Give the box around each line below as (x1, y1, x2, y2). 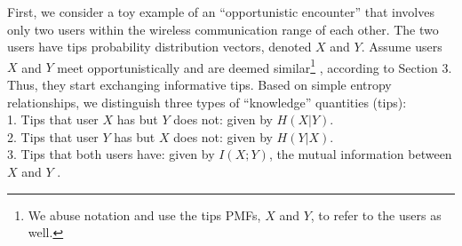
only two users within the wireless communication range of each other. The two (7, 20, 439, 38)
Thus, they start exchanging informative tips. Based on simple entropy (7, 75, 392, 94)
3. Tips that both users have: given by (7, 145, 215, 163)
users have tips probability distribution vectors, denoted (7, 37, 312, 56)
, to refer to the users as (310, 205, 442, 224)
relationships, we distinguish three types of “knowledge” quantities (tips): (7, 92, 407, 111)
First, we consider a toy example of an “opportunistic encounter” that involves (7, 3, 434, 20)
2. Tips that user (7, 127, 99, 146)
